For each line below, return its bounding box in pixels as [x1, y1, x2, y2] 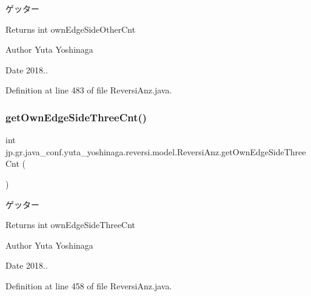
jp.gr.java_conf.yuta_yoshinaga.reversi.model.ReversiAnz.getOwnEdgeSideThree [5, 145, 306, 158]
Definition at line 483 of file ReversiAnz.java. [5, 84, 172, 96]
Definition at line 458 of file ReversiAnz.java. [5, 279, 172, 292]
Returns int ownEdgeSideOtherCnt [5, 22, 136, 35]
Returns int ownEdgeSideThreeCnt [5, 218, 136, 231]
